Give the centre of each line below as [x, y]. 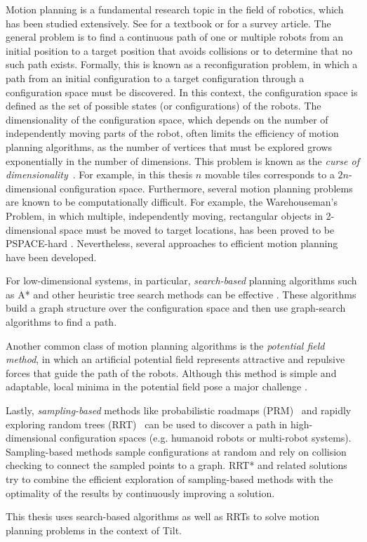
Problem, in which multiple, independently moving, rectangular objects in [164, 215]
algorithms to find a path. [61, 322]
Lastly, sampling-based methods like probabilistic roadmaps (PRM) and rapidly [179, 410]
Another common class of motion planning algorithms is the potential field [165, 345]
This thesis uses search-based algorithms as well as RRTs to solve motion [162, 516]
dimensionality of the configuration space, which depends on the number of [167, 119]
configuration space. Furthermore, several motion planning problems [206, 188]
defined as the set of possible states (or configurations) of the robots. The [164, 106]
